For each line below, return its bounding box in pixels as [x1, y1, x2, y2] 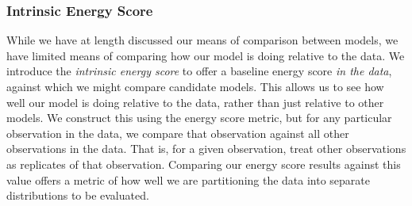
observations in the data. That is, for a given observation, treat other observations [6, 140, 406, 157]
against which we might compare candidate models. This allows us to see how [6, 78, 384, 94]
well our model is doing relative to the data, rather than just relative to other [6, 93, 384, 110]
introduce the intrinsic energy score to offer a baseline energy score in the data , [6, 63, 392, 79]
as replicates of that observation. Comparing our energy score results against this [6, 155, 401, 172]
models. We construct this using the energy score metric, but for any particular [6, 109, 392, 126]
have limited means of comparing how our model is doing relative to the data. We [6, 47, 405, 63]
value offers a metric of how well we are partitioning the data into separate [6, 171, 371, 188]
